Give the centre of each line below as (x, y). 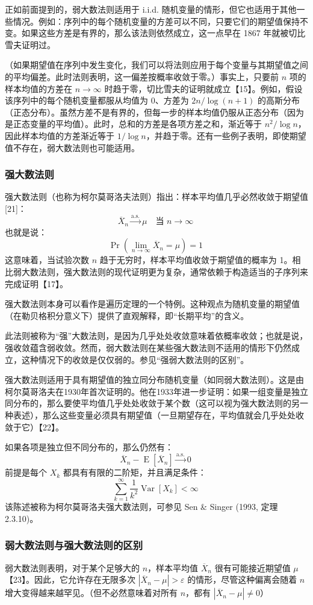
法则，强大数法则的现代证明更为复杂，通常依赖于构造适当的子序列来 (173, 271)
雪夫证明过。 (30, 44)
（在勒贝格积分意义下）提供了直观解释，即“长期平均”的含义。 (127, 315)
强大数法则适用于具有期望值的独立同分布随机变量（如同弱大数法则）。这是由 (154, 380)
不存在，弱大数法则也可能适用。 (76, 147)
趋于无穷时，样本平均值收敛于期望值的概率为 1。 (196, 260)
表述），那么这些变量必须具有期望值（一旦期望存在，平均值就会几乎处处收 (158, 414)
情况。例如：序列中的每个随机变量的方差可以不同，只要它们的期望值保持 (156, 21)
